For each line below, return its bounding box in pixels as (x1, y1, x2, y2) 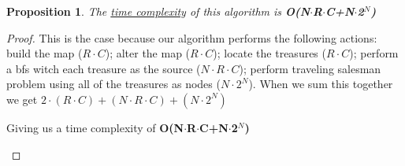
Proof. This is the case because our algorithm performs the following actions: (6, 29, 377, 46)
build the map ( (6, 45, 83, 61)
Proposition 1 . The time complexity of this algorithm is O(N (6, 3, 310, 19)
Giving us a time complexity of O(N (6, 119, 184, 135)
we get (6, 90, 38, 107)
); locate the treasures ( (213, 45, 326, 61)
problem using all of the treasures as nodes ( (6, 76, 221, 92)
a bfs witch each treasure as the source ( (6, 60, 201, 76)
